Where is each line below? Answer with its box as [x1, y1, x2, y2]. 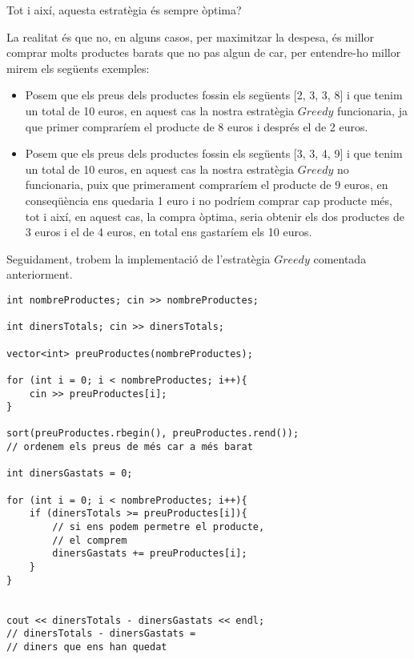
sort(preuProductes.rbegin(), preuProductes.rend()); [6, 428, 299, 440]
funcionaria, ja [336, 102, 408, 119]
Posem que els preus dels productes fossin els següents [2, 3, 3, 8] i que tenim [25, 86, 403, 103]
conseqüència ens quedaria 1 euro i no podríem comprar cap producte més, [25, 191, 392, 208]
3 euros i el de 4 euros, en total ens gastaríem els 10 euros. [25, 223, 312, 240]
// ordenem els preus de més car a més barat [6, 441, 253, 453]
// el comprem [52, 534, 127, 546]
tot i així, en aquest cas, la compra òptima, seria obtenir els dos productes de [25, 207, 404, 224]
